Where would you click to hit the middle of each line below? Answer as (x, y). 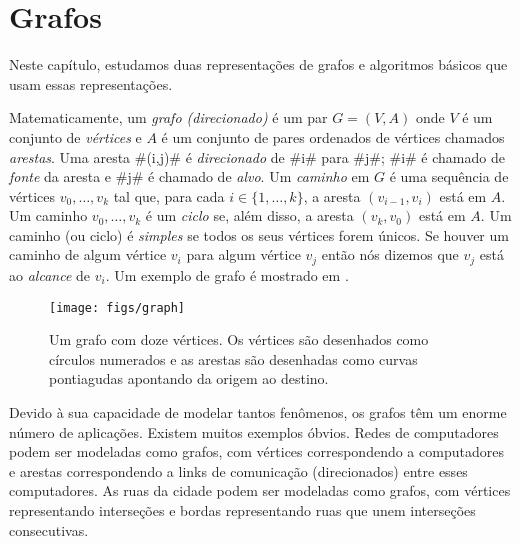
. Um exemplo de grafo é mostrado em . (227, 274)
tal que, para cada (169, 195)
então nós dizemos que (390, 254)
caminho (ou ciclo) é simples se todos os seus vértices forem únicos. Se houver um (259, 234)
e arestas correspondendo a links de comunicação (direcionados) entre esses (238, 470)
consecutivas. (49, 529)
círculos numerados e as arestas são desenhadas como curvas (233, 358)
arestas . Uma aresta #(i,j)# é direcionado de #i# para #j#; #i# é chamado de (257, 156)
